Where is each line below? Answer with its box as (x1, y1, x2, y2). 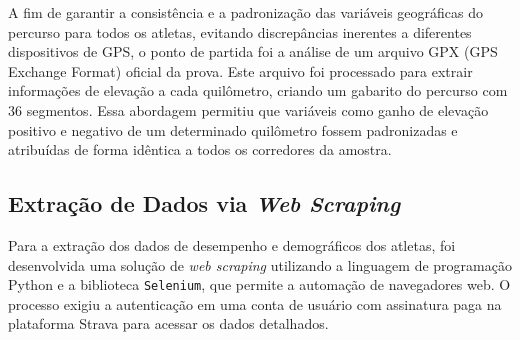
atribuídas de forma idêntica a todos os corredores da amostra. (8, 139, 392, 160)
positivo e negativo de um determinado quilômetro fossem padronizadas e (8, 119, 458, 140)
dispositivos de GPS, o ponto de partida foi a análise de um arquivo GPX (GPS (8, 41, 498, 62)
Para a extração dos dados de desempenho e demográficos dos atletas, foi (8, 234, 456, 255)
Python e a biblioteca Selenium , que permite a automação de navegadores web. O (8, 274, 511, 295)
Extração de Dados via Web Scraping (8, 188, 401, 219)
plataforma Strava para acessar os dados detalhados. (8, 313, 329, 334)
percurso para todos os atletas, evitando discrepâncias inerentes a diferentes (8, 21, 472, 42)
